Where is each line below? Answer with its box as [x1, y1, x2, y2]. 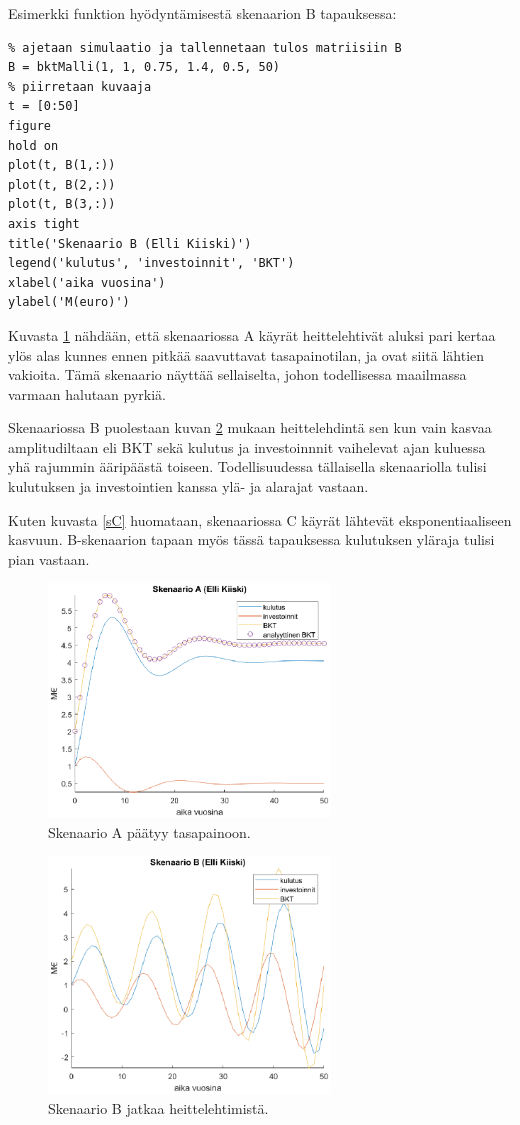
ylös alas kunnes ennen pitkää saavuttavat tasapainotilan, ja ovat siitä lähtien [8, 344, 485, 365]
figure [8, 118, 51, 133]
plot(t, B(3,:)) [8, 197, 116, 212]
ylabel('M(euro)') [8, 295, 130, 310]
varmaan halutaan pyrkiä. [8, 383, 167, 404]
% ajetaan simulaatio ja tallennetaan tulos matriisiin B [8, 40, 402, 55]
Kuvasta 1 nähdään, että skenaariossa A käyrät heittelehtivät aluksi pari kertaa [8, 324, 496, 345]
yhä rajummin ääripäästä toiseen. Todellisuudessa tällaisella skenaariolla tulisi [8, 456, 487, 477]
